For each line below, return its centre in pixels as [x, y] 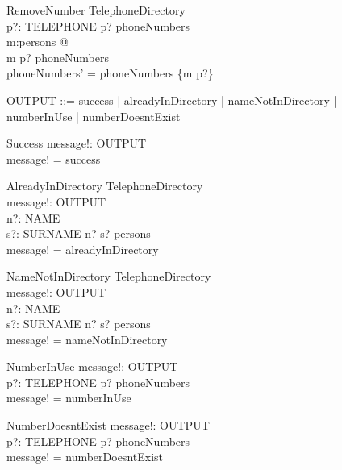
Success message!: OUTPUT [77, 143]
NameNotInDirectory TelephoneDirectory [109, 276]
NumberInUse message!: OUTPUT [92, 366]
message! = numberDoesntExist [85, 457]
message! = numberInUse [69, 398]
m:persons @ [38, 42]
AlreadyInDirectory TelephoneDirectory [105, 186]
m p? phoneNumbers [58, 57]
